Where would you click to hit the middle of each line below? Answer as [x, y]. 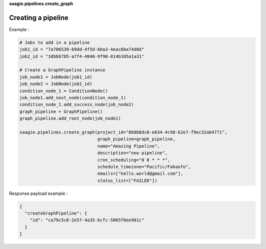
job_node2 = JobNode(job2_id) [56, 84]
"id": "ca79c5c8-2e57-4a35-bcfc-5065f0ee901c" [87, 220]
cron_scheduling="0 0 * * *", [134, 160]
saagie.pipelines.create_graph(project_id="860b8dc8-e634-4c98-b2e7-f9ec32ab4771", [123, 132]
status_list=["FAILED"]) [127, 180]
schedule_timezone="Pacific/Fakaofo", [144, 167]
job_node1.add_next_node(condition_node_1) [73, 98]
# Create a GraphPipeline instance [62, 70]
